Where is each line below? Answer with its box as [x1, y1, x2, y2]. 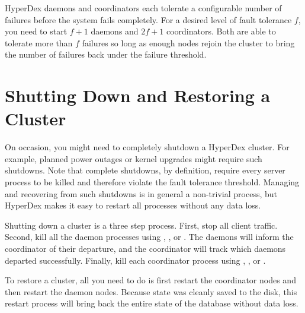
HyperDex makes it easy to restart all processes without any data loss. [5, 199, 261, 211]
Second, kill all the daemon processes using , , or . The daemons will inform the [5, 230, 294, 243]
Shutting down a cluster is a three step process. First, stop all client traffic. [5, 219, 278, 231]
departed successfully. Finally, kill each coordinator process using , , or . [5, 254, 266, 266]
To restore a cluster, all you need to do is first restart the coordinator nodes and [5, 274, 296, 286]
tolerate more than [5, 36, 73, 49]
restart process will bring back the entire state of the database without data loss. [5, 297, 298, 309]
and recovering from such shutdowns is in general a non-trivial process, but [5, 187, 277, 200]
